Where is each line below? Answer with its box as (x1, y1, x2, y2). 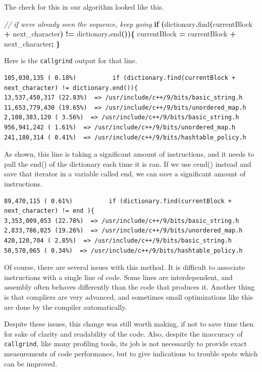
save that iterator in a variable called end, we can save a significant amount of (4, 168, 246, 179)
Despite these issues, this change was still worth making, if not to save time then (4, 318, 254, 329)
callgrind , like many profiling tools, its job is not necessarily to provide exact (4, 338, 247, 349)
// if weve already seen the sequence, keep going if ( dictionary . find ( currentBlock (4, 18, 252, 29)
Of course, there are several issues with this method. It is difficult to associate (4, 262, 245, 272)
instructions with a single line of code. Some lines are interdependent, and (4, 271, 233, 282)
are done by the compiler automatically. (4, 301, 127, 312)
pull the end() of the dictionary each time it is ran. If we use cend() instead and (4, 158, 251, 169)
